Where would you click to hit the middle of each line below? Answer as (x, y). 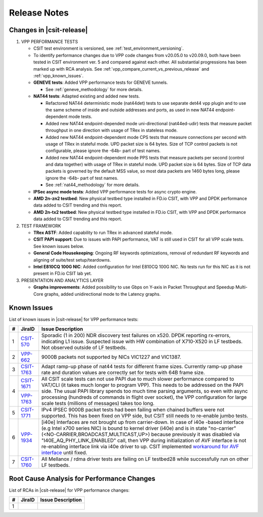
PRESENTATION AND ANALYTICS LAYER (62, 280)
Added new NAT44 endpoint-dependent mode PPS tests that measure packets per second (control (145, 157)
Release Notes (39, 13)
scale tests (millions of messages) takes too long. (98, 403)
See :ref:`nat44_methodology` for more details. (93, 185)
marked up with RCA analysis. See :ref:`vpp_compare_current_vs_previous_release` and (121, 69)
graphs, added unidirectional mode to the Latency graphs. (102, 294)
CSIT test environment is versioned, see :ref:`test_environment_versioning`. (109, 48)
